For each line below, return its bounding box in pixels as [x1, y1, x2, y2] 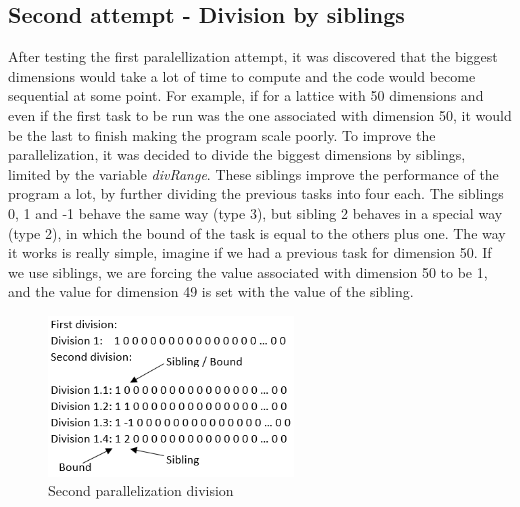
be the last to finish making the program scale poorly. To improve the [8, 124, 436, 145]
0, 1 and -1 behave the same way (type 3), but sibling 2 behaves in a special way [8, 202, 503, 223]
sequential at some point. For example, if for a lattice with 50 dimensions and [8, 85, 484, 106]
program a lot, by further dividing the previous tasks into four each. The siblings [8, 183, 504, 204]
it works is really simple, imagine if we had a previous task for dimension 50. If [8, 242, 492, 263]
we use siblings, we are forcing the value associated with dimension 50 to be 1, [8, 261, 488, 282]
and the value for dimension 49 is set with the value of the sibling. [8, 281, 414, 302]
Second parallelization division [48, 480, 234, 501]
